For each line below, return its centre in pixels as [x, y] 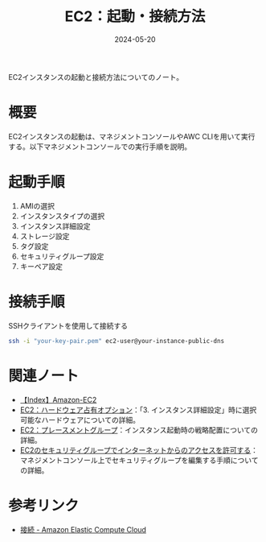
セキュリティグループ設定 [62, 256]
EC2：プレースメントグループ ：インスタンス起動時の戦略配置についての [139, 430]
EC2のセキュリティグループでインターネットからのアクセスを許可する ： [139, 450]
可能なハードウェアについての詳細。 [80, 420]
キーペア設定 [41, 266]
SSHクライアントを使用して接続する [68, 325]
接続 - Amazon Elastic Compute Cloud [83, 529]
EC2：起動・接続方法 [135, 17]
